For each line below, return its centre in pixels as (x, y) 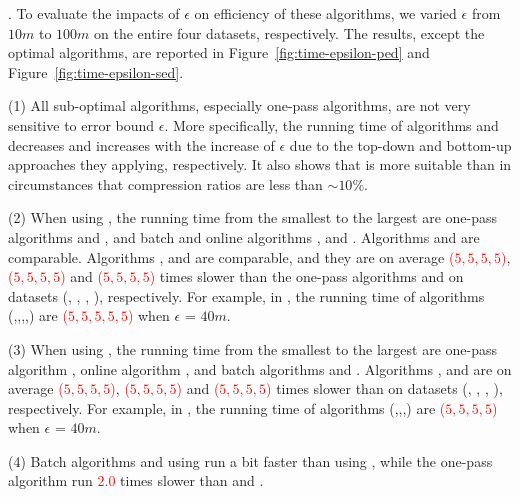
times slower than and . (192, 480)
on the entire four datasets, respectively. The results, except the (289, 32)
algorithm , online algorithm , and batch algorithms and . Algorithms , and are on (260, 368)
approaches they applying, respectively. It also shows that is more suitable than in (260, 164)
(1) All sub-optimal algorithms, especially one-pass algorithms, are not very (239, 105)
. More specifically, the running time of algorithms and (331, 124)
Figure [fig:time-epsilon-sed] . (96, 71)
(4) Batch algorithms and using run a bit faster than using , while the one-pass (250, 460)
